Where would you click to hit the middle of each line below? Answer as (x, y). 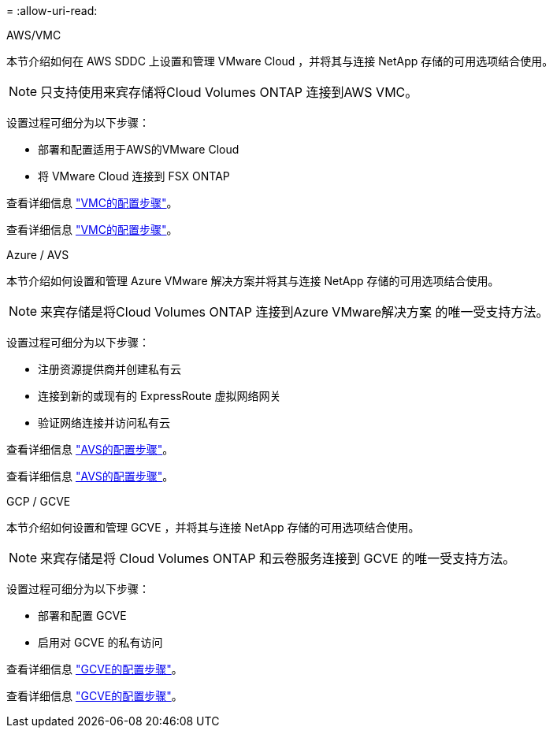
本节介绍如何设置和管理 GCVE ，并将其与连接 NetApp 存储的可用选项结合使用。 (213, 527)
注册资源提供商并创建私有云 (109, 369)
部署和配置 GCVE (82, 615)
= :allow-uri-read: (52, 11)
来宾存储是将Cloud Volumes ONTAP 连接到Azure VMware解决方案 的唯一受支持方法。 (295, 312)
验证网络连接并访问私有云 (104, 423)
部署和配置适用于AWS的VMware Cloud (139, 149)
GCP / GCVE (39, 501)
